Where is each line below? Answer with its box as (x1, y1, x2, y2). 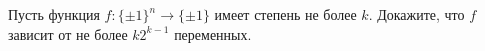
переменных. (174, 23, 252, 44)
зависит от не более (8, 23, 128, 44)
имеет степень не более (214, 4, 357, 24)
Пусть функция (8, 4, 100, 24)
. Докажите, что (368, 4, 465, 24)
